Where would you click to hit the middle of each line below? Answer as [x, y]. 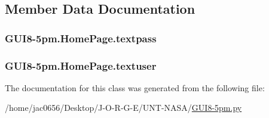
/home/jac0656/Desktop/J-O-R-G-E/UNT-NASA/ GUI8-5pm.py [123, 108]
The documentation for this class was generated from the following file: [135, 87]
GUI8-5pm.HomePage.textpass [81, 38]
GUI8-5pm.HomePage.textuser [81, 65]
